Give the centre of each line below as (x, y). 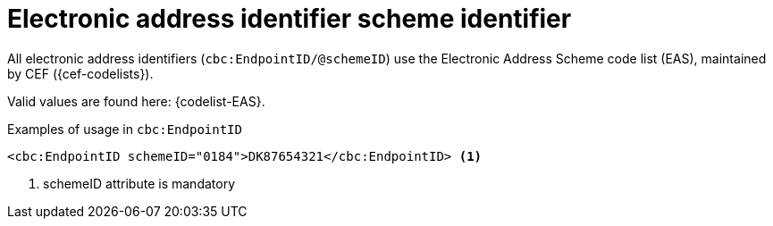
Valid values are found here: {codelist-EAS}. (136, 101)
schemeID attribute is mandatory (139, 183)
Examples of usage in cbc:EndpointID (125, 129)
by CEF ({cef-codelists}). (80, 73)
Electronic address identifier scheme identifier (290, 19)
